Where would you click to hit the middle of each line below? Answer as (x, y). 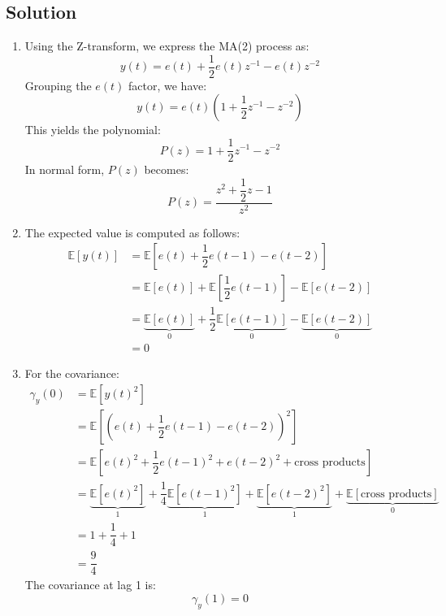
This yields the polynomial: (93, 130)
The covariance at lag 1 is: (90, 585)
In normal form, (65, 169)
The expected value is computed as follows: (132, 232)
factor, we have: (168, 85)
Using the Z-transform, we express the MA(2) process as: (167, 46)
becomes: (167, 169)
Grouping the (58, 85)
